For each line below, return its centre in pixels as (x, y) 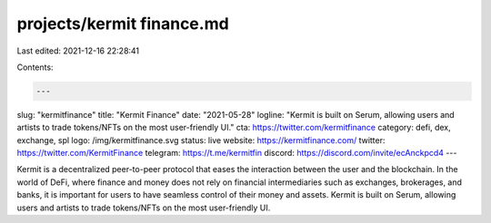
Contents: (35, 67)
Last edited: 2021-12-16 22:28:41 (78, 51)
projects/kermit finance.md (123, 24)
